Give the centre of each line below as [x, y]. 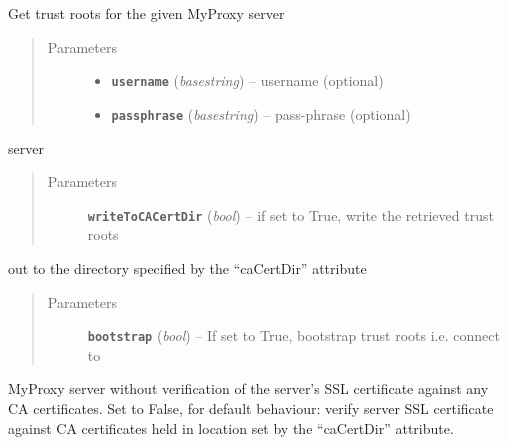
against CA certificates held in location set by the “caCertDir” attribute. [231, 427]
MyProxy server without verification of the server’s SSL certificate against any [248, 388]
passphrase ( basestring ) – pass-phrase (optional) [261, 113]
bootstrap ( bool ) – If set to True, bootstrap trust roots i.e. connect [293, 335]
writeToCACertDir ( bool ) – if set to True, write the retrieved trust [290, 214]
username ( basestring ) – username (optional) [247, 80]
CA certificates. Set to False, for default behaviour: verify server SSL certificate [251, 407]
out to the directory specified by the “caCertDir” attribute [187, 267]
